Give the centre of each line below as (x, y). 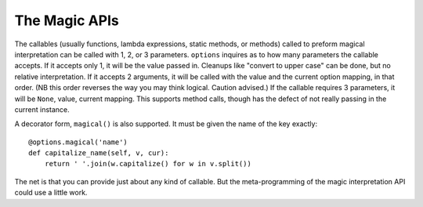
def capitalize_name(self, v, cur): (99, 153)
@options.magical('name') (78, 142)
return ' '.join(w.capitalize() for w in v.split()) (148, 164)
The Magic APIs (67, 20)
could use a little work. (51, 193)
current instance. (42, 109)
